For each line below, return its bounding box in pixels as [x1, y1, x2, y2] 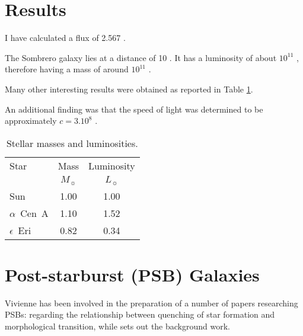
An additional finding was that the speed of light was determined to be [5, 103, 263, 115]
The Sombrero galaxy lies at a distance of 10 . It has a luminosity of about [5, 51, 277, 63]
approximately [5, 114, 57, 127]
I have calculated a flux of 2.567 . [5, 31, 126, 44]
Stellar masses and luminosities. [6, 136, 138, 150]
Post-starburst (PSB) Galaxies [5, 262, 260, 286]
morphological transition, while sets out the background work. [5, 319, 230, 332]
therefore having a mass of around [5, 63, 129, 75]
